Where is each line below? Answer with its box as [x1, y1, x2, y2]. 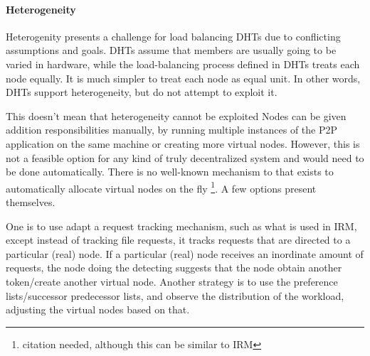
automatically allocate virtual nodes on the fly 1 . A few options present [6, 178, 317, 195]
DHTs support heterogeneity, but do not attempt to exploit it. [6, 85, 277, 99]
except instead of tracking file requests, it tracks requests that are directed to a [6, 232, 351, 247]
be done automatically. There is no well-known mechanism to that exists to [6, 164, 334, 179]
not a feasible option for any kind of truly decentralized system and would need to [6, 150, 364, 165]
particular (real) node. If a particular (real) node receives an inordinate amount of [6, 246, 364, 261]
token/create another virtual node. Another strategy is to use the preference [6, 274, 338, 288]
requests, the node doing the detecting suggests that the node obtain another [6, 260, 342, 275]
